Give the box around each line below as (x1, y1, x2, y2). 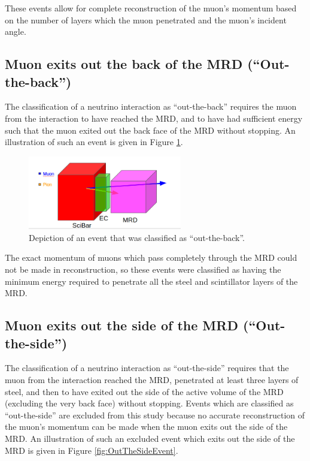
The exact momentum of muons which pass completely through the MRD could (5, 251, 297, 264)
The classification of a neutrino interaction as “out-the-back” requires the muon (5, 100, 297, 113)
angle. (5, 25, 26, 38)
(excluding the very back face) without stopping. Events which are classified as (5, 397, 294, 409)
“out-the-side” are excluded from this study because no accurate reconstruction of (5, 408, 305, 421)
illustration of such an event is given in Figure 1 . (5, 135, 183, 148)
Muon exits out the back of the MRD (5, 55, 243, 73)
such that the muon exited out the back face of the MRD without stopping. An (5, 123, 296, 136)
